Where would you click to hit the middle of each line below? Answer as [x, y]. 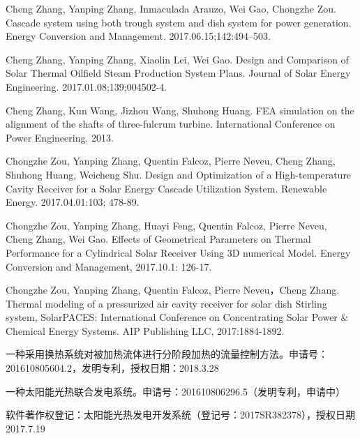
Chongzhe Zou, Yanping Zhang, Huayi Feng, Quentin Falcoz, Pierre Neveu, [166, 225]
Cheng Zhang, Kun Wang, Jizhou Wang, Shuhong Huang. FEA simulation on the [180, 110]
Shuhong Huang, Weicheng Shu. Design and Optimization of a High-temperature [179, 174]
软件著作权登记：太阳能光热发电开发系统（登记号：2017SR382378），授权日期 [181, 415]
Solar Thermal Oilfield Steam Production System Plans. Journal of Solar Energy [178, 73]
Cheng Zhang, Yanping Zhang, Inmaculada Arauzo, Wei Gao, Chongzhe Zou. [171, 8]
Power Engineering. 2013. [60, 137]
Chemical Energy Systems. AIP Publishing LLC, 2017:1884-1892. [145, 330]
